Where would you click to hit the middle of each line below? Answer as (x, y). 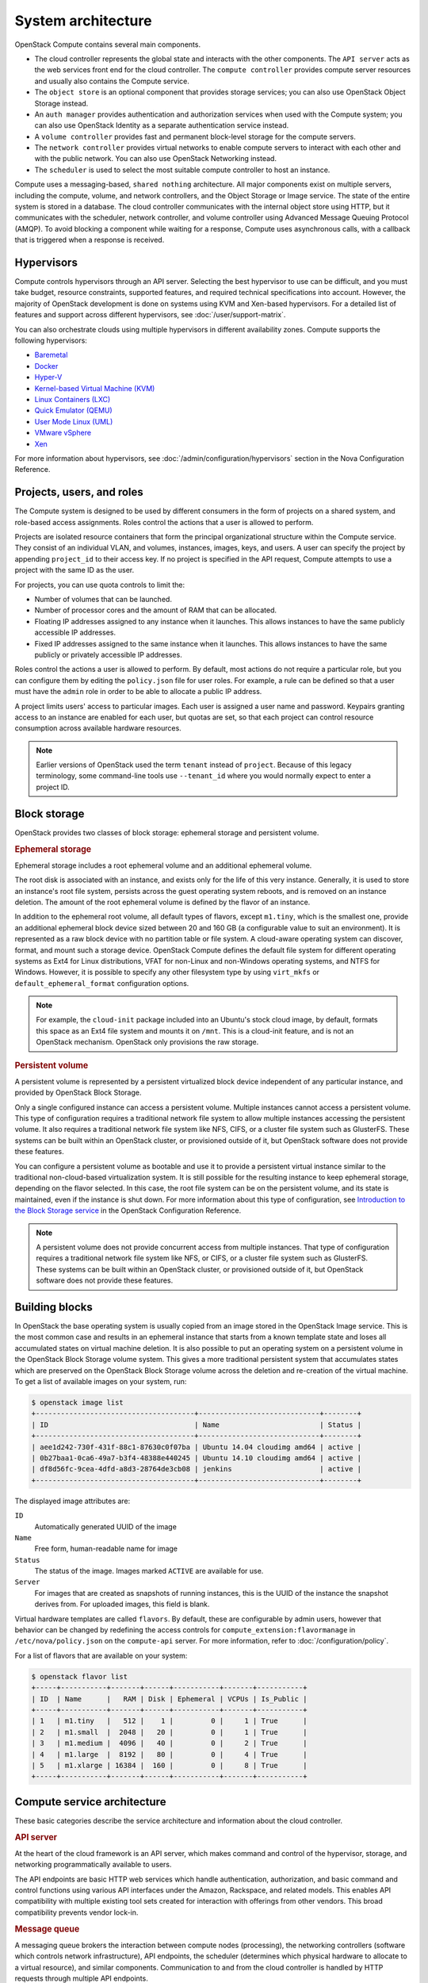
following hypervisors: (51, 340)
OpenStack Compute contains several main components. (108, 44)
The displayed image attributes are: (73, 1501)
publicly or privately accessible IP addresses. (108, 654)
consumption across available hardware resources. (98, 728)
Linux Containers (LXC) (73, 399)
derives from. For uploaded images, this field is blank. (122, 1604)
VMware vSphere (63, 433)
